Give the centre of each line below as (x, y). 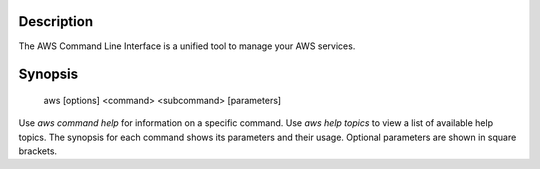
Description (56, 21)
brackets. (38, 151)
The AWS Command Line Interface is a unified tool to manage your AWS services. (187, 46)
